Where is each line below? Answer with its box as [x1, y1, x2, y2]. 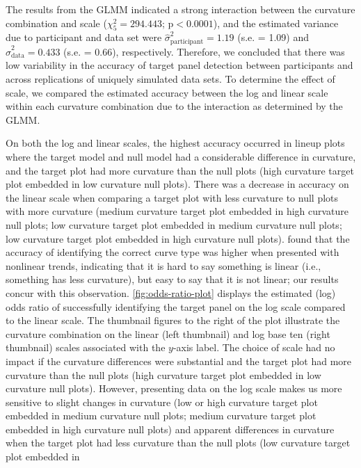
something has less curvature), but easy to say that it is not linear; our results [6, 272, 339, 287]
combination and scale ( [6, 15, 107, 30]
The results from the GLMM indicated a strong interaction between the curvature [6, 2, 355, 16]
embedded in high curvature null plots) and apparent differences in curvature [6, 421, 335, 436]
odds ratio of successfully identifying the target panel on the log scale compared [6, 299, 346, 314]
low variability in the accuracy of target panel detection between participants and [6, 58, 353, 72]
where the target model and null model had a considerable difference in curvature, [6, 150, 356, 163]
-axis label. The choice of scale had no [173, 340, 335, 355]
